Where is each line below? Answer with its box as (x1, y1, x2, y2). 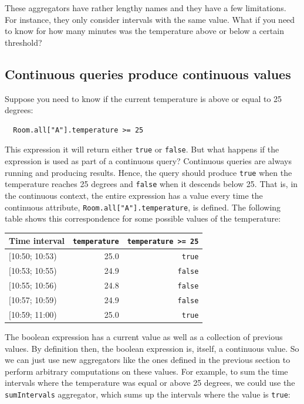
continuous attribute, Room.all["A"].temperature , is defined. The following (5, 201, 281, 213)
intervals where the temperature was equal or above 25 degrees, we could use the (5, 376, 295, 389)
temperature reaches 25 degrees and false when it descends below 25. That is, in (5, 178, 298, 190)
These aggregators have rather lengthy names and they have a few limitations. (5, 2, 286, 13)
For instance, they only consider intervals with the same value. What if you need (5, 13, 295, 25)
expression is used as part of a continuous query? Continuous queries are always (5, 155, 292, 167)
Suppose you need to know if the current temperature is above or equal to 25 (5, 92, 282, 104)
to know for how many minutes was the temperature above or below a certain (5, 25, 284, 37)
